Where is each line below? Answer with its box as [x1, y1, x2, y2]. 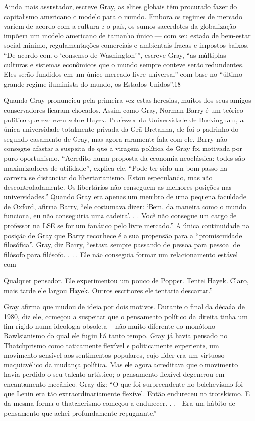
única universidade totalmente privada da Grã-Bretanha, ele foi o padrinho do [4, 124, 239, 134]
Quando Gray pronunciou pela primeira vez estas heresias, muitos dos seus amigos [4, 95, 251, 105]
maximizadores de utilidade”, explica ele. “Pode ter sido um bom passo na [4, 162, 228, 173]
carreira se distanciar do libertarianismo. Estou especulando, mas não [4, 172, 213, 182]
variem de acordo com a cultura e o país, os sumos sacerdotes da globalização [4, 21, 236, 31]
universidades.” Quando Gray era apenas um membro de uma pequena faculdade [4, 191, 247, 202]
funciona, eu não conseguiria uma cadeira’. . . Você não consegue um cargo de [4, 210, 237, 221]
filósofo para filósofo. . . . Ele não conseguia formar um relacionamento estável [4, 249, 238, 259]
